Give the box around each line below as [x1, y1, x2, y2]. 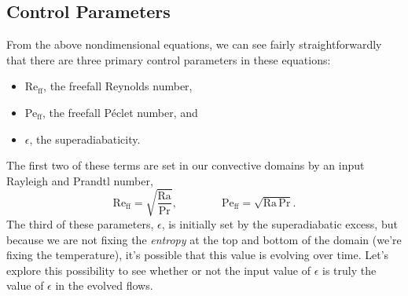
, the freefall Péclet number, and [42, 104, 198, 120]
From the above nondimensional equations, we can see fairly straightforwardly [6, 36, 382, 53]
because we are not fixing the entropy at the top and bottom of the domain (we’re [6, 231, 402, 247]
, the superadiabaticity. [29, 130, 141, 147]
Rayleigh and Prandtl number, [6, 172, 153, 188]
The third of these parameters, [6, 215, 154, 232]
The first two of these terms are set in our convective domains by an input [6, 157, 365, 174]
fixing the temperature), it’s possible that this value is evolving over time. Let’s [6, 247, 389, 263]
